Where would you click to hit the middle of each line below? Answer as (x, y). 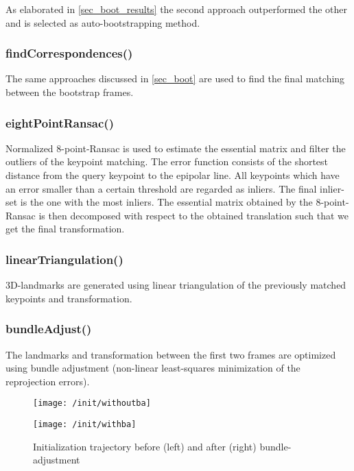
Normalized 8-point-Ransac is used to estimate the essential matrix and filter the (176, 148)
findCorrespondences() (69, 53)
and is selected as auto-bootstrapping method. (103, 22)
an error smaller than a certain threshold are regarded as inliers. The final (161, 188)
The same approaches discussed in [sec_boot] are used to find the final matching (175, 78)
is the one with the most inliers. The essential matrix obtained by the (166, 202)
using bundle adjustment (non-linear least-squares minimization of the (153, 368)
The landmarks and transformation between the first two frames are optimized (171, 354)
